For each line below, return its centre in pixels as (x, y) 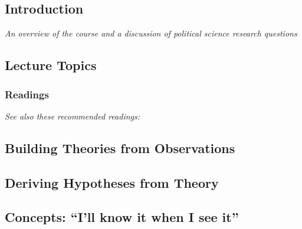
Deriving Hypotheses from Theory (112, 182)
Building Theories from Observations (120, 147)
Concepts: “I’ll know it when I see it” (122, 217)
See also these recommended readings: (73, 116)
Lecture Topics (51, 65)
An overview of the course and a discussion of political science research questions (151, 33)
